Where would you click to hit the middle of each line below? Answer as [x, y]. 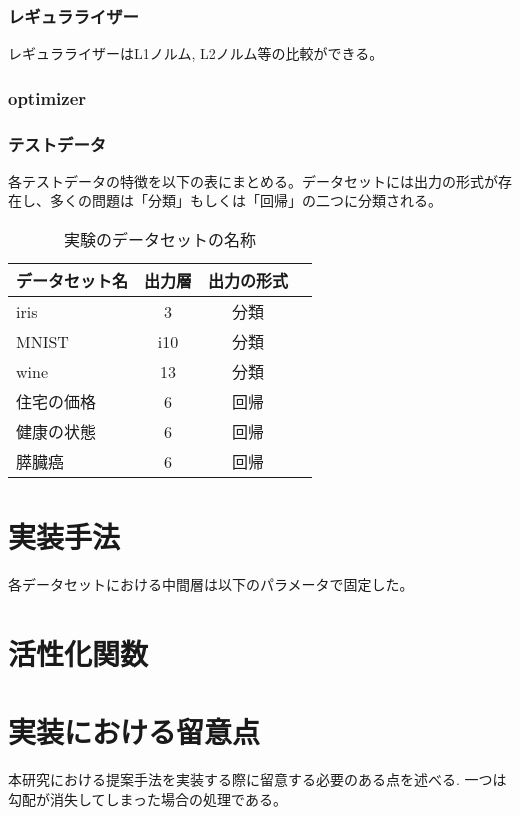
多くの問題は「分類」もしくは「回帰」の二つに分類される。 [245, 200]
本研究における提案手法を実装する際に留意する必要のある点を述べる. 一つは [257, 779]
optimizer [47, 97]
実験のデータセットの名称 [160, 240]
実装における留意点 [134, 731]
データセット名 [72, 281]
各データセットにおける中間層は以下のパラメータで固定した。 [211, 584]
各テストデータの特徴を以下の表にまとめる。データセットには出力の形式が [253, 180]
